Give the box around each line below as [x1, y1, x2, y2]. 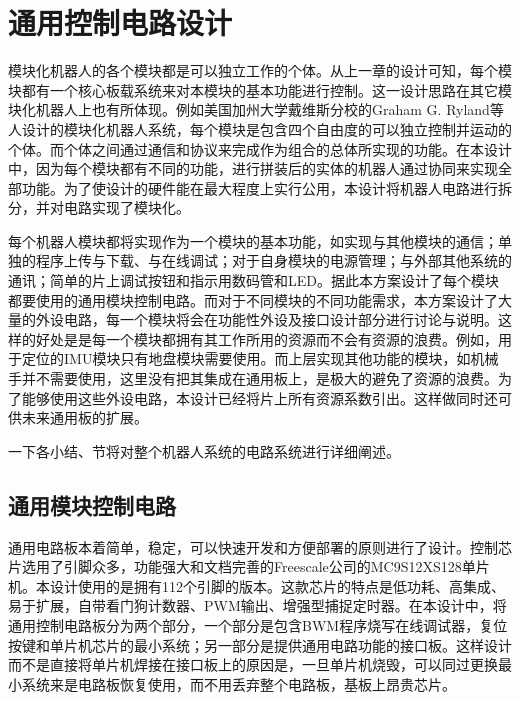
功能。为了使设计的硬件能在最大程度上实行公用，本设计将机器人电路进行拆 [21, 177, 512, 198]
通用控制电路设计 [8, 2, 233, 43]
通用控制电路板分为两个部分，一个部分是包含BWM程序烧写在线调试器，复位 [8, 614, 508, 635]
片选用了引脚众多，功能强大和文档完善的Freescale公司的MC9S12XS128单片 [8, 556, 490, 577]
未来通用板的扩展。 [21, 407, 148, 428]
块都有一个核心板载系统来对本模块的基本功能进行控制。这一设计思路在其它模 [8, 79, 512, 100]
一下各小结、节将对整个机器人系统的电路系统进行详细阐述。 [8, 440, 400, 461]
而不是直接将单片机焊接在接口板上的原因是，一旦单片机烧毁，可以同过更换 [8, 654, 498, 675]
